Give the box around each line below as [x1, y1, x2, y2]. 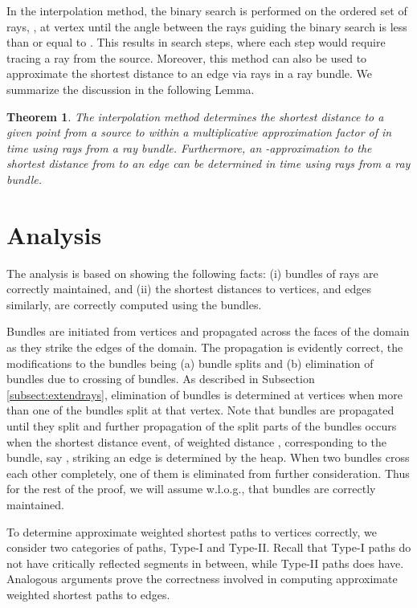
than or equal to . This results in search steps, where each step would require [6, 34, 386, 51]
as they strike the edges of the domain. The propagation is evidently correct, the [6, 339, 403, 356]
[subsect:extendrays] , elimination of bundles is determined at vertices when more [6, 386, 403, 402]
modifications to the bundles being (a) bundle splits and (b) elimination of [6, 354, 374, 371]
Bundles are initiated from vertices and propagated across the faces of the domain [6, 323, 410, 340]
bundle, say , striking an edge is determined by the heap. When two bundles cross [6, 449, 410, 466]
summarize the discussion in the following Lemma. [6, 80, 255, 97]
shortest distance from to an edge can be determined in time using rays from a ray [6, 155, 411, 172]
